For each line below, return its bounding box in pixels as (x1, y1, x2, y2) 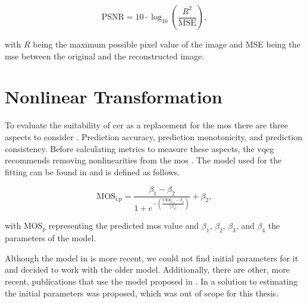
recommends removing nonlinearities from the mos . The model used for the (5, 154, 282, 166)
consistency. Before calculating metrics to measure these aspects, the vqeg (5, 142, 274, 154)
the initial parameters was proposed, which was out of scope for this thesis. (5, 286, 279, 299)
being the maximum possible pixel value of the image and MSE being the (33, 38, 300, 50)
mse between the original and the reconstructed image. (5, 49, 205, 62)
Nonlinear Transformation (5, 84, 223, 109)
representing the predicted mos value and (48, 219, 199, 232)
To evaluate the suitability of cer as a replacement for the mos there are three (5, 119, 289, 131)
